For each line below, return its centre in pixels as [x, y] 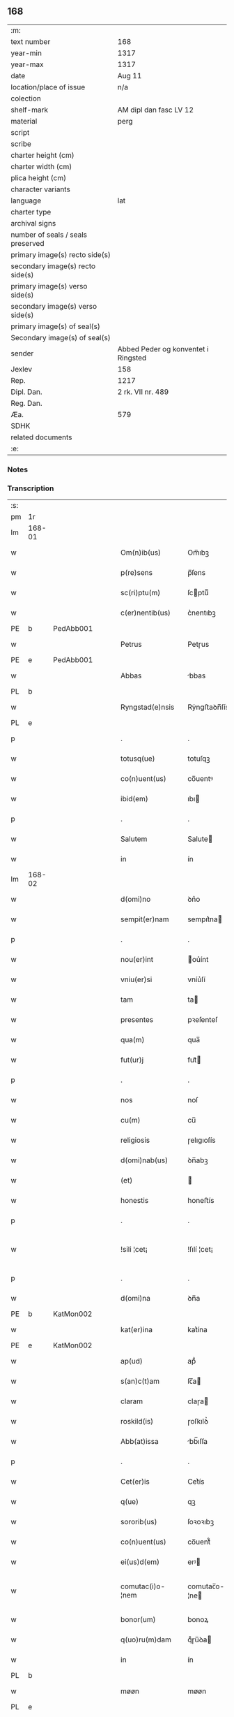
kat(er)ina [137, 1330]
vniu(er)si [136, 979]
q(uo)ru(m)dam [146, 1639]
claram [132, 1401]
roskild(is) [137, 1422]
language [26, 200]
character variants [41, 189]
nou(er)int [137, 960]
